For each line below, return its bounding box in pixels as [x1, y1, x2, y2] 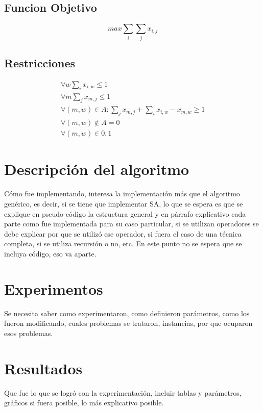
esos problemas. [4, 327, 53, 338]
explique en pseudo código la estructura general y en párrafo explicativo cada [4, 208, 246, 219]
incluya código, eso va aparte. [4, 248, 97, 259]
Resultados [4, 357, 83, 378]
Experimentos [4, 278, 103, 299]
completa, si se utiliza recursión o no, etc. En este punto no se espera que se [4, 238, 242, 249]
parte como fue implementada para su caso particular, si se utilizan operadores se [4, 218, 259, 229]
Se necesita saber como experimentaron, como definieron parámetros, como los [4, 307, 250, 318]
